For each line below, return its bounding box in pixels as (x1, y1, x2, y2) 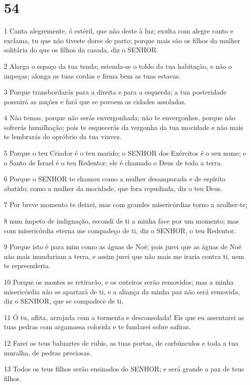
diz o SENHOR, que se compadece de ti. (4, 296, 124, 306)
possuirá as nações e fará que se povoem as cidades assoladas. (4, 96, 186, 106)
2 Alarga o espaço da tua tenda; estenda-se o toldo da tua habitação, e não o (4, 61, 232, 71)
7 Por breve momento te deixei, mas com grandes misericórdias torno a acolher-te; (4, 199, 248, 209)
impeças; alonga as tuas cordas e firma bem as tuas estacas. (4, 70, 181, 80)
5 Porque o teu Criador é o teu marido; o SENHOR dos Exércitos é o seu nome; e (4, 148, 246, 158)
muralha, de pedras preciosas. (4, 347, 91, 357)
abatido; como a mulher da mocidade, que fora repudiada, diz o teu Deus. (4, 183, 222, 193)
